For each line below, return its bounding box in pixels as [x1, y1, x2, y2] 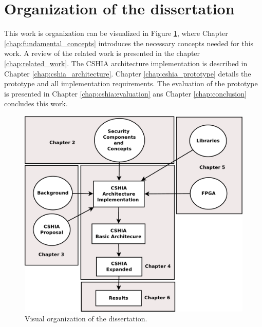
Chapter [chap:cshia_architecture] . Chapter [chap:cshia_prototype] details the [4, 68, 251, 79]
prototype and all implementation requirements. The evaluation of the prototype [4, 78, 258, 89]
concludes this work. [4, 98, 68, 109]
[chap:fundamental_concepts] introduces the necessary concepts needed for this [4, 37, 254, 48]
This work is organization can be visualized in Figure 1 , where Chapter [4, 28, 228, 39]
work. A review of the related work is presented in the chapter [4, 48, 200, 59]
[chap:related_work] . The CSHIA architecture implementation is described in [4, 57, 248, 68]
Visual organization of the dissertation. [25, 313, 147, 324]
